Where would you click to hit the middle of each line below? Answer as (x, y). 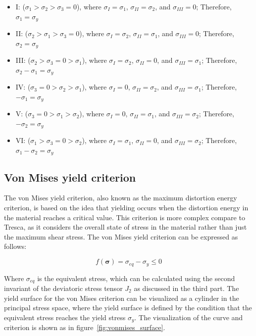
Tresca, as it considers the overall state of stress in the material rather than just (126, 227)
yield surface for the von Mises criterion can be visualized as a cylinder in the (122, 298)
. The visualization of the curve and (189, 317)
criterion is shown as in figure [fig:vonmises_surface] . (85, 327)
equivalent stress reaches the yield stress (65, 317)
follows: (15, 246)
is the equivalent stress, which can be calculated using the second (136, 278)
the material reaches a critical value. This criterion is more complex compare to (125, 217)
